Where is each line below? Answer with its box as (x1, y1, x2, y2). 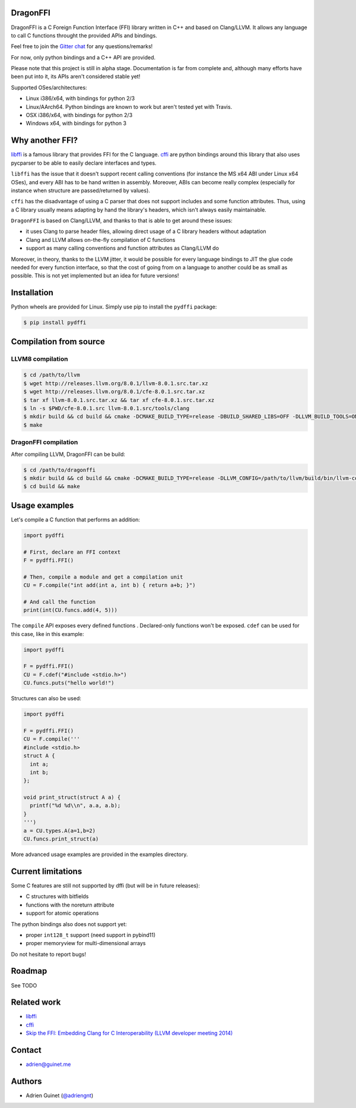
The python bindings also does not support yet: (11, 920, 127, 927)
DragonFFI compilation (11, 438, 78, 446)
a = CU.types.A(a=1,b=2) (23, 827, 96, 834)
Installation (11, 288, 53, 298)
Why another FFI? (11, 136, 78, 146)
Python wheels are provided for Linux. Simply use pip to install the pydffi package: (11, 303, 217, 310)
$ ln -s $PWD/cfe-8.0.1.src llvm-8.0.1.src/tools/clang (23, 405, 190, 412)
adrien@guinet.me (26, 1061, 71, 1068)
